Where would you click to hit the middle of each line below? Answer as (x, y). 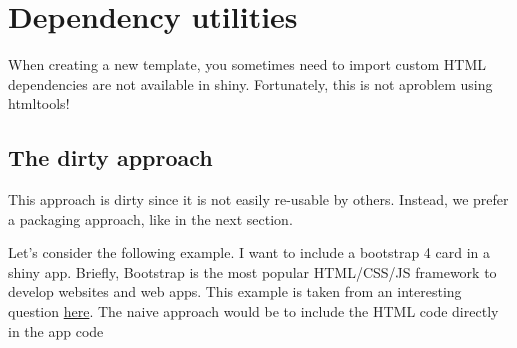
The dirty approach (110, 157)
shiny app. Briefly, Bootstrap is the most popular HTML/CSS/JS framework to (252, 271)
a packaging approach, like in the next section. (150, 218)
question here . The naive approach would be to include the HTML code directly (253, 311)
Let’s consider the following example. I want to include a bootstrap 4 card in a (249, 252)
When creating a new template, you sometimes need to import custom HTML (247, 64)
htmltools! (39, 103)
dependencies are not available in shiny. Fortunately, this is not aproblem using (250, 83)
